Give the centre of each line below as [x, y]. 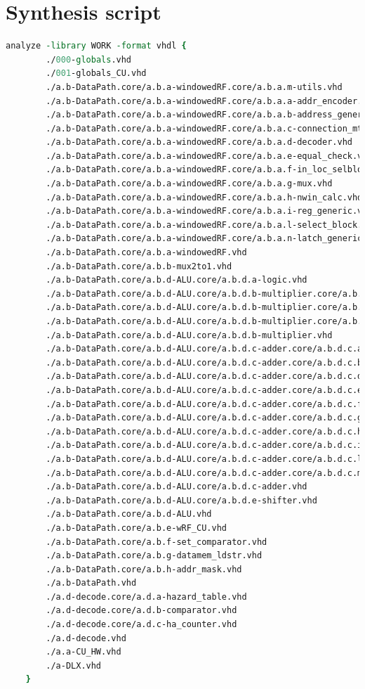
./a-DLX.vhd [74, 665]
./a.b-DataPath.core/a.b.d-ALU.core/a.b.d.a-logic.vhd [177, 280]
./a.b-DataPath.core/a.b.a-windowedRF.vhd [146, 253]
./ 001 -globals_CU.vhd [96, 73]
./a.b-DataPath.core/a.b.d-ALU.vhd [129, 514]
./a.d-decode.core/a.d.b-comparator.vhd [141, 611]
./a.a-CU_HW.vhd [84, 652]
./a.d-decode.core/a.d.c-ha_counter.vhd [141, 625]
